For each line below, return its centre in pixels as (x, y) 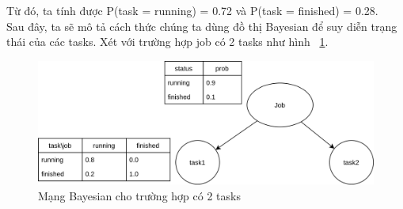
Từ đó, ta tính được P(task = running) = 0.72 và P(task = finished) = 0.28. (192, 10)
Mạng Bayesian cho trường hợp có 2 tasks (139, 195)
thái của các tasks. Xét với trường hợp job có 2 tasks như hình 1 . (167, 42)
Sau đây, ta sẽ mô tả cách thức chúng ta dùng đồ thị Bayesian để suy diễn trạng (202, 26)
